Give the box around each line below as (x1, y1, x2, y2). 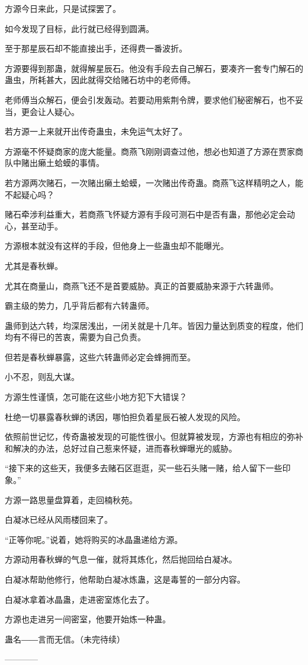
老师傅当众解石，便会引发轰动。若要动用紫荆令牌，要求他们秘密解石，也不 (5, 93, 295, 105)
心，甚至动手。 (5, 219, 63, 232)
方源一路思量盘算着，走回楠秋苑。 (5, 493, 137, 506)
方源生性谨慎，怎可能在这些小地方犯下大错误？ (5, 391, 187, 403)
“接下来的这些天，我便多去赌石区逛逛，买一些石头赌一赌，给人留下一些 (5, 462, 283, 474)
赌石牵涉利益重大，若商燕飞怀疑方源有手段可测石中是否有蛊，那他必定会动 (5, 208, 295, 220)
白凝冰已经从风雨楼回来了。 (5, 513, 113, 526)
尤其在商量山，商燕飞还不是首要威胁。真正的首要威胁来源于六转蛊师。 (5, 279, 278, 292)
